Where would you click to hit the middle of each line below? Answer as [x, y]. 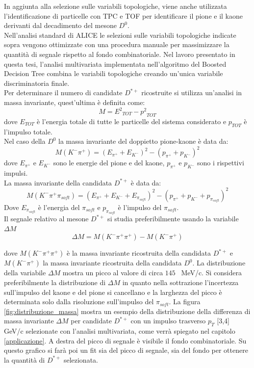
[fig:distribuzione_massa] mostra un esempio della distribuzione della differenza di [127, 311]
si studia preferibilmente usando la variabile [173, 219]
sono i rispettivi [220, 163]
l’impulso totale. [28, 131]
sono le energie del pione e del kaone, [109, 163]
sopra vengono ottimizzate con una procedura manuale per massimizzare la [117, 44]
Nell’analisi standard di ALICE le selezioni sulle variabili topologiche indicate [120, 35]
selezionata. [81, 359]
